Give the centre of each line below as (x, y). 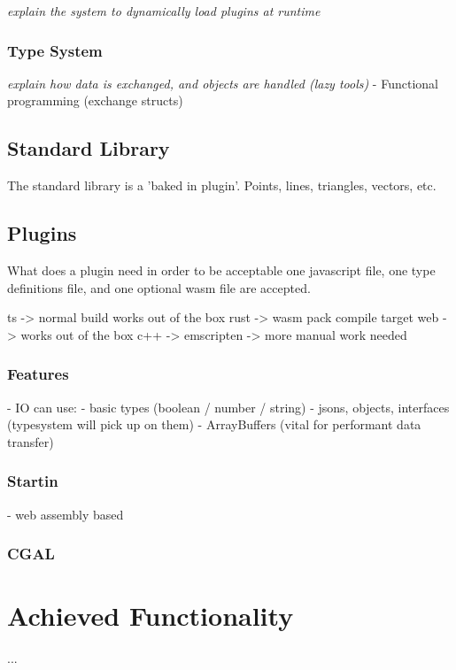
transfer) (31, 441)
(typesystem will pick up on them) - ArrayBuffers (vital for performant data (214, 424)
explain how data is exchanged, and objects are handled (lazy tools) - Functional (223, 83)
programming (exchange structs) (95, 100)
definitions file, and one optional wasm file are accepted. (159, 287)
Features (38, 374)
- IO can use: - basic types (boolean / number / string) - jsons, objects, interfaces (228, 407)
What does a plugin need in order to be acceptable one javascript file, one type (221, 270)
